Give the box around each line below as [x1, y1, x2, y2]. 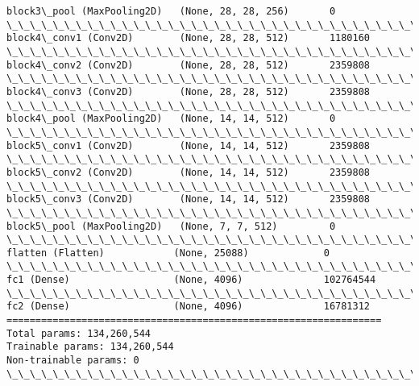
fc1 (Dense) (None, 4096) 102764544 [6, 274, 376, 286]
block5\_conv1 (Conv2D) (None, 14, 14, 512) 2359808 [6, 139, 371, 151]
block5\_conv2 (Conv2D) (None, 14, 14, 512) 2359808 [6, 166, 371, 178]
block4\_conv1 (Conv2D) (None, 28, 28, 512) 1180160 [6, 32, 371, 44]
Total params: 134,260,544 [6, 327, 151, 339]
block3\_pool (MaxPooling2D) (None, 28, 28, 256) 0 [6, 6, 336, 17]
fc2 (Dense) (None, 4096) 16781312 [6, 301, 371, 313]
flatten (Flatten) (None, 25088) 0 [6, 247, 330, 259]
